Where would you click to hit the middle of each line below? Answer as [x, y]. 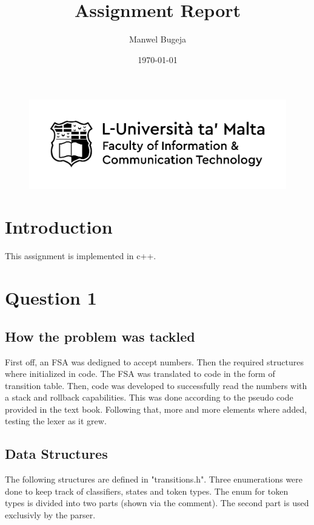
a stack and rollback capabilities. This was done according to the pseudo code [149, 397]
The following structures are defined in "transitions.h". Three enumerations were [154, 479]
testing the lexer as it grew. [56, 421]
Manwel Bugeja [158, 39]
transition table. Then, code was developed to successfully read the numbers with [156, 385]
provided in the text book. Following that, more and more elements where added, [156, 409]
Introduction [59, 227]
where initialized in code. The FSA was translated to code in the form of [140, 374]
